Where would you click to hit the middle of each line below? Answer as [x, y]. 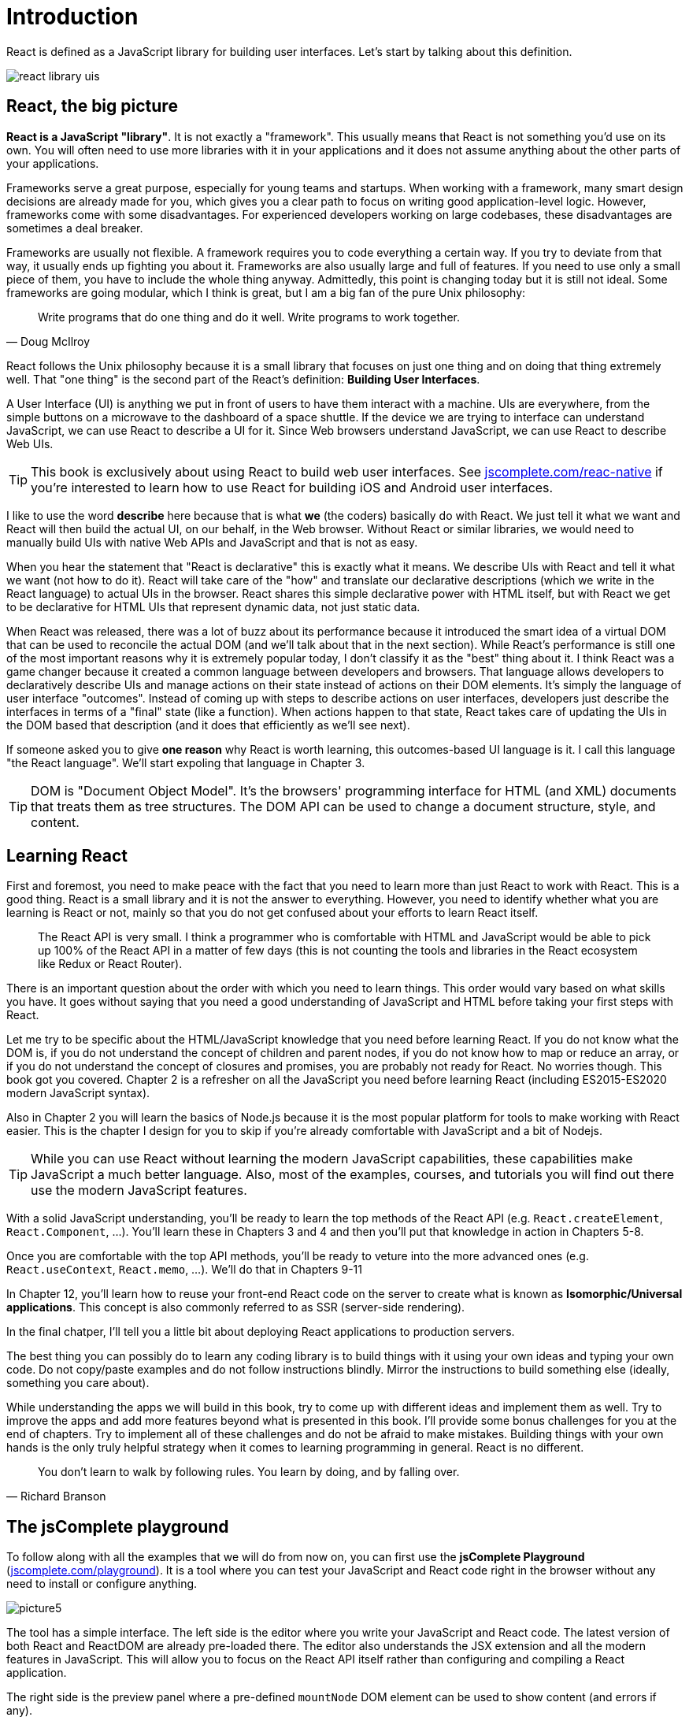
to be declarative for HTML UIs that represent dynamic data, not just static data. [213, 606]
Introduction [72, 17]
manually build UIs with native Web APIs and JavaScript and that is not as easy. [212, 542]
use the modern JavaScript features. [139, 1190]
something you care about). [78, 1383]
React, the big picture [92, 106]
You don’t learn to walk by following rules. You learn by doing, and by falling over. [249, 1472]
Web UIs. [30, 443]
